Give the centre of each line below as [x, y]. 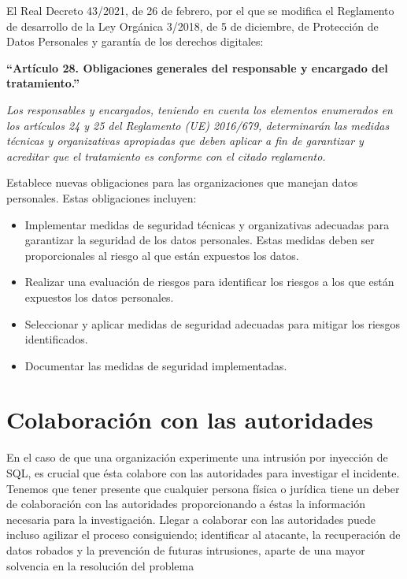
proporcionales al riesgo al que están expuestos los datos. [162, 255]
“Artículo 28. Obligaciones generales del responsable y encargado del [197, 67]
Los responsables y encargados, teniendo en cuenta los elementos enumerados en [200, 109]
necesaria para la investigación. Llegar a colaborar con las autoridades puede [191, 519]
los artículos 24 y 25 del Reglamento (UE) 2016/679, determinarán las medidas [198, 125]
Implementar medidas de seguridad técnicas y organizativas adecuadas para [207, 224]
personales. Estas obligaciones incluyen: [102, 197]
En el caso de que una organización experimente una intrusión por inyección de [197, 457]
